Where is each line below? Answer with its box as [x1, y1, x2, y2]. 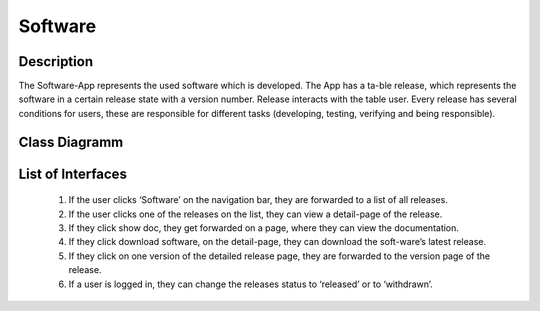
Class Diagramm [18, 133, 124, 150]
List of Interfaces [18, 165, 127, 182]
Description [18, 53, 94, 70]
